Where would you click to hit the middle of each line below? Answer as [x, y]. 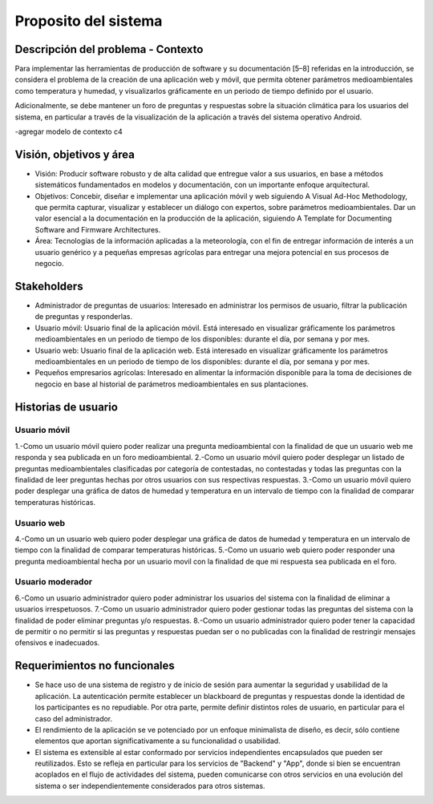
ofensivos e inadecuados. [57, 643]
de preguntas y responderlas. [83, 317]
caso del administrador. [74, 718]
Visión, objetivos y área [75, 154]
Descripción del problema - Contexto [109, 49]
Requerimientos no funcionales [95, 666]
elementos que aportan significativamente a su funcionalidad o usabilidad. [158, 741]
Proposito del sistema [89, 21]
